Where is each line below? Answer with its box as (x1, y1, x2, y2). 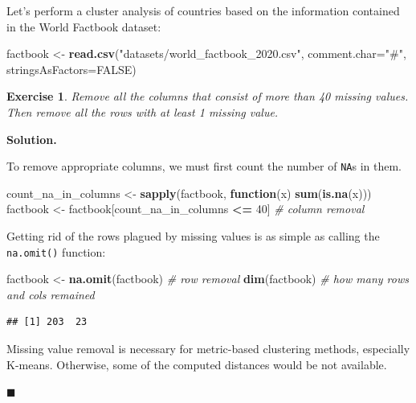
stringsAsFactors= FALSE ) (6, 60, 137, 77)
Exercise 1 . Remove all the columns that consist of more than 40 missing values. (6, 88, 409, 105)
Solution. (6, 130, 57, 147)
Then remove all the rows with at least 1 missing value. (6, 103, 279, 120)
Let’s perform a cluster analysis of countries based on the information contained (6, 2, 400, 19)
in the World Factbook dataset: (6, 18, 161, 35)
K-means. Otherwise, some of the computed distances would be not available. (6, 356, 387, 372)
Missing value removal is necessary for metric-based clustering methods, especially (6, 340, 410, 357)
